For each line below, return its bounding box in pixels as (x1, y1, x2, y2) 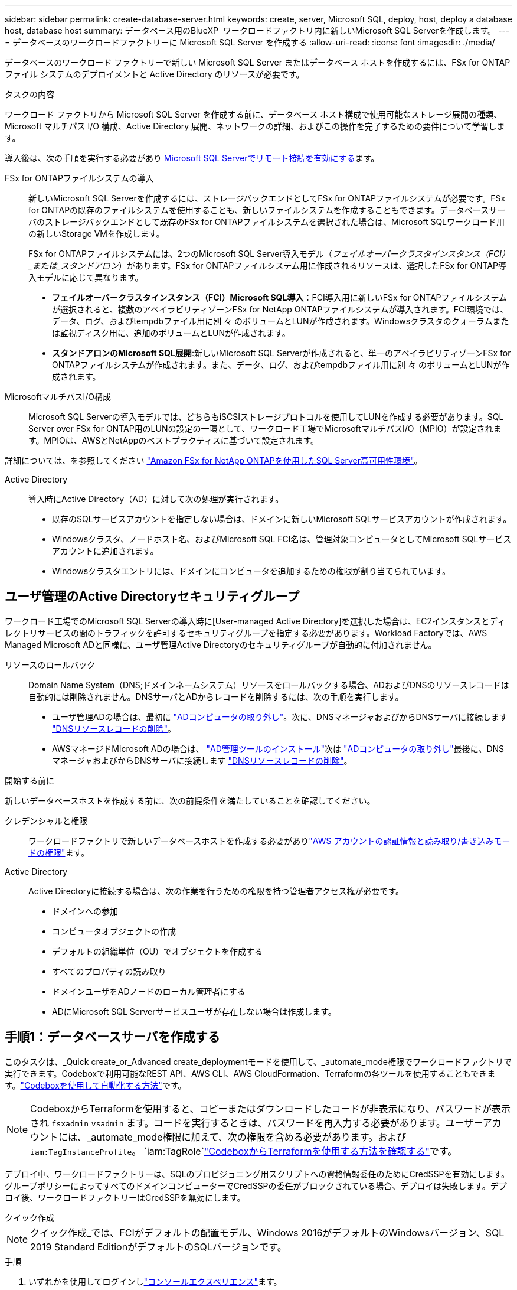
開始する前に (5, 775, 54, 786)
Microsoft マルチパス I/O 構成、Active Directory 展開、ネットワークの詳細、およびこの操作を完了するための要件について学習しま (5, 121, 505, 131)
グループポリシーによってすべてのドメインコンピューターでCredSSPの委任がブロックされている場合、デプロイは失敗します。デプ (5, 1180, 507, 1191)
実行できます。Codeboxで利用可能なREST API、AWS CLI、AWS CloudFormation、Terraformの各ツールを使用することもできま (5, 1068, 496, 1079)
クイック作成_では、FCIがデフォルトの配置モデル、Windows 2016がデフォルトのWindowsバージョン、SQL (30, 1226, 505, 1239)
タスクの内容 (5, 89, 54, 99)
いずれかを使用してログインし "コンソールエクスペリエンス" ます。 (28, 1276, 282, 1286)
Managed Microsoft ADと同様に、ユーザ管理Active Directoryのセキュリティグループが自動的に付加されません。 (5, 639, 437, 650)
